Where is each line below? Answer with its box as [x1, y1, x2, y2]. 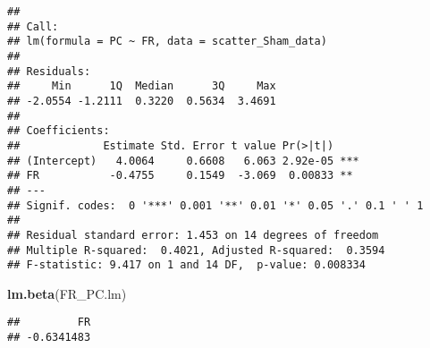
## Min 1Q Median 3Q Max [7, 80, 276, 93]
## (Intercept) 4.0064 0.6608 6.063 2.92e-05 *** [7, 154, 359, 167]
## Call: [7, 20, 59, 33]
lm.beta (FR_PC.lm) [7, 284, 127, 302]
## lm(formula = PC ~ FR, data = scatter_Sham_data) [7, 35, 327, 48]
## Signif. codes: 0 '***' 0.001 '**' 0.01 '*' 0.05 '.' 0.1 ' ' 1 [7, 199, 424, 212]
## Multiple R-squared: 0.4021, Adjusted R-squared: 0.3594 [7, 243, 385, 257]
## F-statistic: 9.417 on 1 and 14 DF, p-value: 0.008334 [7, 259, 366, 272]
